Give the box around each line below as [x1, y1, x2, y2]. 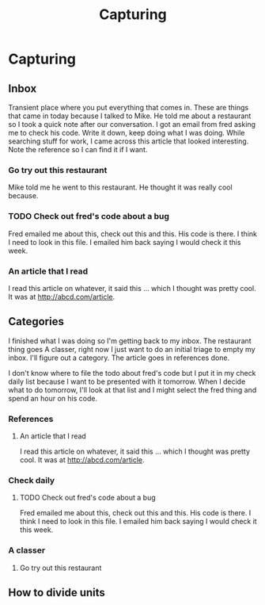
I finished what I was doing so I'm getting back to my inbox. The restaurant [8, 335, 252, 346]
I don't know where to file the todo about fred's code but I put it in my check [8, 368, 256, 377]
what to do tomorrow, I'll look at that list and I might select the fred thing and [8, 385, 257, 394]
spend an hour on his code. [8, 393, 97, 403]
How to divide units [8, 585, 105, 599]
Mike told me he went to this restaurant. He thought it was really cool [8, 182, 233, 192]
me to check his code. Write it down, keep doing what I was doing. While [8, 128, 245, 137]
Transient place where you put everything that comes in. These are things [8, 103, 249, 112]
